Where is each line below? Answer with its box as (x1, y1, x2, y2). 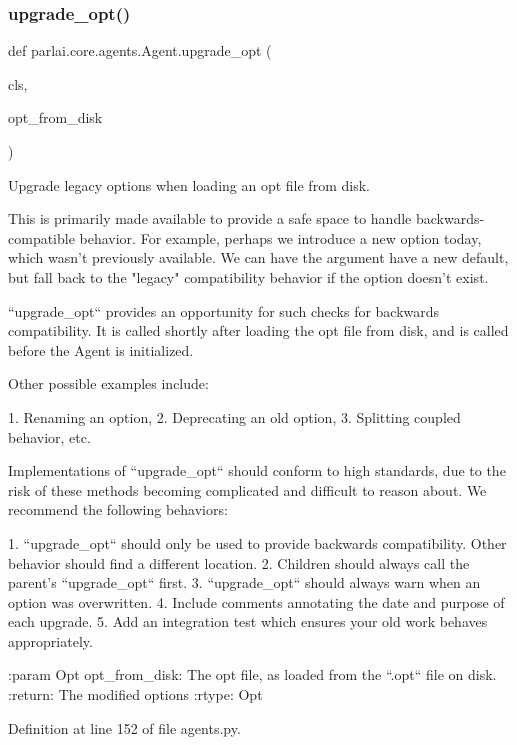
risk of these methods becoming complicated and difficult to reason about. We (8, 479, 487, 500)
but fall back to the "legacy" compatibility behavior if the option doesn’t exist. (8, 266, 489, 287)
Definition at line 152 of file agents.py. (8, 717, 241, 738)
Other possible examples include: (8, 373, 209, 394)
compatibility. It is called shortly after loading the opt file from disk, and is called (8, 320, 509, 341)
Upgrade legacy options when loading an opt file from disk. (8, 174, 370, 195)
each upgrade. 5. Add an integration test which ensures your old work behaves (8, 611, 488, 632)
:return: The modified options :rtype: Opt (8, 684, 263, 705)
